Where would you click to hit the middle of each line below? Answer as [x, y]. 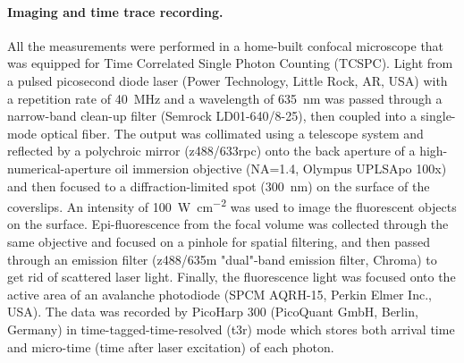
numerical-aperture [59, 168]
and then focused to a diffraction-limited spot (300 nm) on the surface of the [219, 186]
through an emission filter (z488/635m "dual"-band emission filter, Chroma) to [222, 259]
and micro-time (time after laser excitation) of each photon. [171, 346]
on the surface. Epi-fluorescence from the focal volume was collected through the [228, 224]
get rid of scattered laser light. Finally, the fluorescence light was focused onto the [232, 277]
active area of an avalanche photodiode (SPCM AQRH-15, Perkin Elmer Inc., [219, 294]
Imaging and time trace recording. [115, 11]
